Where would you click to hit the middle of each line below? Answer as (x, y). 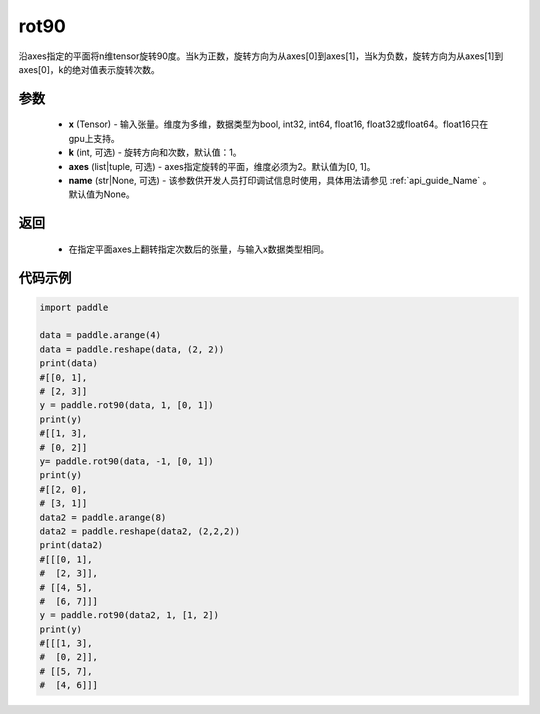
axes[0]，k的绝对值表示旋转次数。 (89, 69)
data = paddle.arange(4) (100, 335)
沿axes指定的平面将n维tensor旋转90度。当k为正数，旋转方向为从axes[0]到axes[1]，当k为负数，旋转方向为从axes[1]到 (261, 56)
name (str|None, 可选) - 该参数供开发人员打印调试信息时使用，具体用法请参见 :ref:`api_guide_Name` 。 (280, 180)
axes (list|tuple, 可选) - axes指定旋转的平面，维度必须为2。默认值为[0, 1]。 (222, 166)
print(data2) (71, 545)
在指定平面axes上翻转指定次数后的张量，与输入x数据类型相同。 (199, 249)
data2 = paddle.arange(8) (103, 517)
